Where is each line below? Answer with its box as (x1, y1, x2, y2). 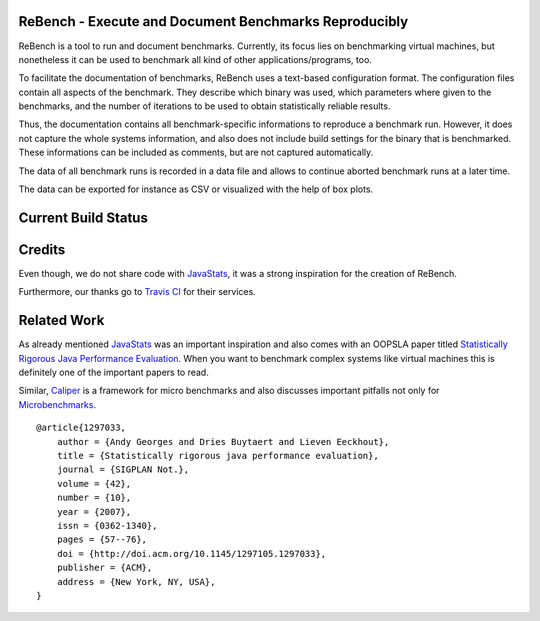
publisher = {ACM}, (56, 562, 153, 574)
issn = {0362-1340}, (56, 520, 158, 531)
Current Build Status (18, 209, 149, 226)
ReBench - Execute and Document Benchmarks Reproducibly (18, 13, 409, 30)
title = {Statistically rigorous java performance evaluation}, (56, 450, 379, 461)
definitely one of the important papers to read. (18, 366, 209, 379)
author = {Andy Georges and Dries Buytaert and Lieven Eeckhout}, (56, 436, 390, 447)
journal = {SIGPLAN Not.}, (56, 464, 190, 475)
